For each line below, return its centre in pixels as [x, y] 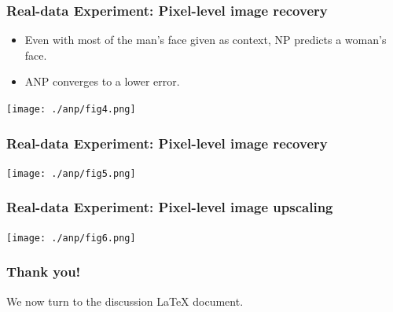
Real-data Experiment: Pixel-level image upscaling [170, 207]
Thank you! [44, 272]
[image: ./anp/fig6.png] [71, 238]
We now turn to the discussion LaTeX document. [125, 301]
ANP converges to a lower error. [102, 81]
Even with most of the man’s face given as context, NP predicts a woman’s [206, 40]
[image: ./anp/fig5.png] [71, 173]
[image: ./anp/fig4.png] [71, 109]
